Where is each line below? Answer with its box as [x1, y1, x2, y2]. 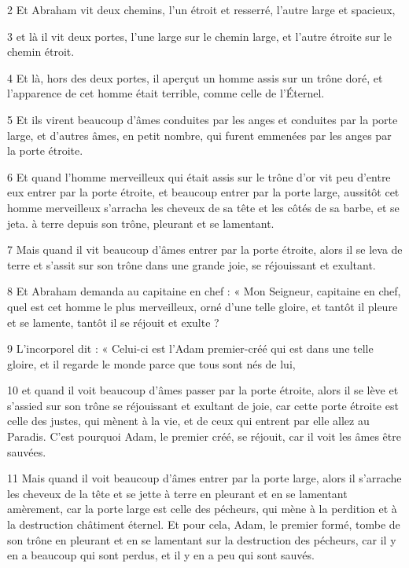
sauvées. [7, 443, 46, 460]
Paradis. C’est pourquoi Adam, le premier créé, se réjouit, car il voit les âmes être [7, 428, 401, 445]
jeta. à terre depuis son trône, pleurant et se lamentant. [7, 214, 275, 231]
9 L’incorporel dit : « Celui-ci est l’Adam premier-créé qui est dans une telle [7, 340, 374, 357]
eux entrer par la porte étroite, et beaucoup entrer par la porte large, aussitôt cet [7, 184, 400, 200]
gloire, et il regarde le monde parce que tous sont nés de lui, [7, 355, 296, 372]
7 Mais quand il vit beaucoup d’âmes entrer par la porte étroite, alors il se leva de [7, 241, 403, 258]
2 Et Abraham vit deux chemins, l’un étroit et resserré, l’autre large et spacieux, [7, 2, 396, 17]
